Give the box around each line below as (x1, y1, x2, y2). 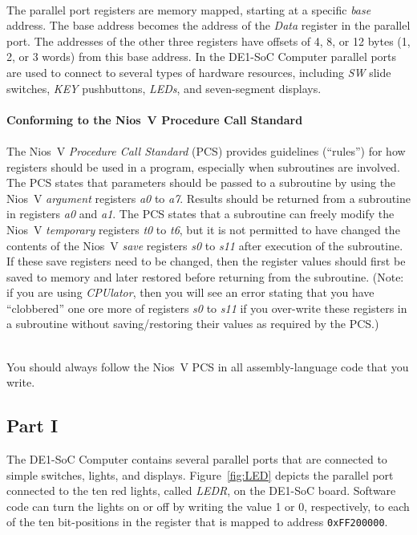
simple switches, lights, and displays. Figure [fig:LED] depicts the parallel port (6, 466, 394, 483)
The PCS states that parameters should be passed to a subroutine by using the (6, 174, 396, 191)
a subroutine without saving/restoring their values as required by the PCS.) (6, 315, 379, 332)
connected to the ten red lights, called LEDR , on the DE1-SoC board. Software (6, 482, 396, 499)
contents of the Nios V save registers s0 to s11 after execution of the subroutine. (6, 237, 403, 253)
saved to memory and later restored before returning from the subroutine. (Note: (6, 268, 404, 285)
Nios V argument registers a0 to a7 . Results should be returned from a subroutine (6, 189, 411, 206)
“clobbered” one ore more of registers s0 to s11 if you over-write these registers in (6, 299, 407, 316)
